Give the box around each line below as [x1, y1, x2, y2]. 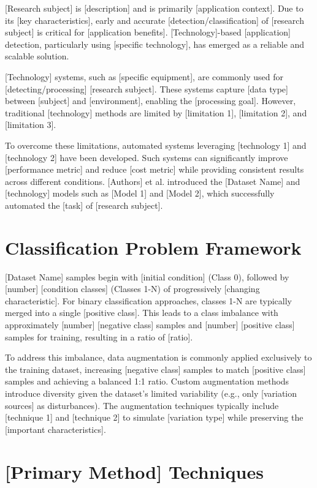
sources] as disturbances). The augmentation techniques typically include [5, 399, 279, 411]
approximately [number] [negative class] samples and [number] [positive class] [5, 318, 295, 331]
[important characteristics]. [5, 422, 106, 435]
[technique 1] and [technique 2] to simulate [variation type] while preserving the [5, 411, 304, 424]
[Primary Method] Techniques [5, 459, 264, 484]
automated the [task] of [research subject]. [5, 198, 163, 211]
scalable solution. [5, 50, 69, 62]
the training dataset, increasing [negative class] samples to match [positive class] [5, 362, 306, 375]
